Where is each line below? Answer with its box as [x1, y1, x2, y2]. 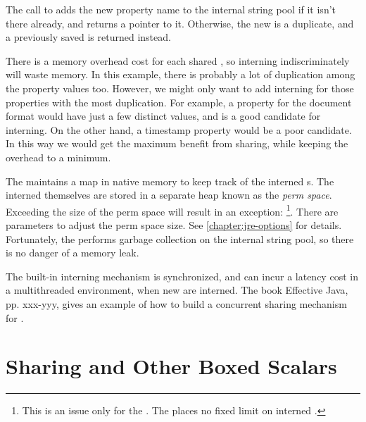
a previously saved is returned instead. [6, 30, 171, 44]
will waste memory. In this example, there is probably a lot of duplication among [6, 67, 355, 82]
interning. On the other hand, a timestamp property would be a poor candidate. [6, 122, 352, 137]
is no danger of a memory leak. [6, 245, 139, 260]
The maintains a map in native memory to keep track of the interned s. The [6, 173, 334, 188]
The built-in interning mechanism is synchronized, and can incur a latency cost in [6, 268, 358, 283]
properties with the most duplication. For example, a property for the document [6, 94, 352, 109]
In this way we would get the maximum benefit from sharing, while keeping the [6, 136, 348, 151]
